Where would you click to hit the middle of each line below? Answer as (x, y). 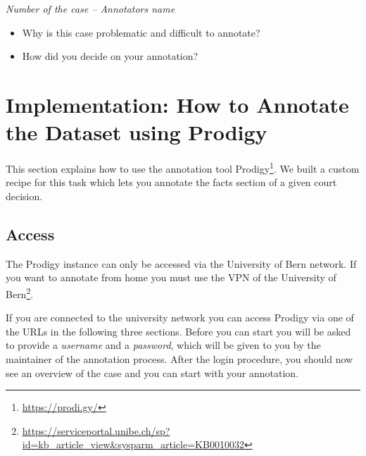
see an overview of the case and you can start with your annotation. (152, 372)
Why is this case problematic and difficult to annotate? (141, 32)
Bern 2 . (20, 292)
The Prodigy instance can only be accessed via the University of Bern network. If (181, 263)
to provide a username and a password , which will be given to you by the (163, 345)
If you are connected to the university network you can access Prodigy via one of (180, 318)
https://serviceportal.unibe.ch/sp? (96, 430)
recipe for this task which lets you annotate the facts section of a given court (171, 182)
